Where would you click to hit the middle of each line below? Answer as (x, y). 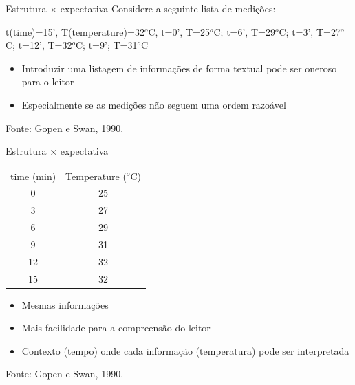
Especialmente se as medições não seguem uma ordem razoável (154, 104)
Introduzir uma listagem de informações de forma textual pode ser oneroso (179, 68)
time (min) (33, 176)
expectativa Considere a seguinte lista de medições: (168, 8)
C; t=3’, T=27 (310, 31)
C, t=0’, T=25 (179, 31)
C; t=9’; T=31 (107, 45)
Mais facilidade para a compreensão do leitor (116, 328)
